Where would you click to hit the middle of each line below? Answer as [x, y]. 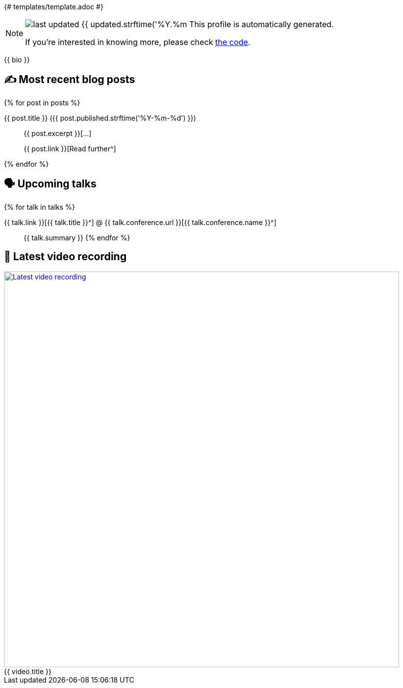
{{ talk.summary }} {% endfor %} [77, 237]
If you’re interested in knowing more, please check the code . [138, 42]
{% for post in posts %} [42, 102]
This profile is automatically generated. [262, 24]
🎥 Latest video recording [65, 257]
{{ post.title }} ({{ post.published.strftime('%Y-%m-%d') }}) [100, 118]
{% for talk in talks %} [40, 207]
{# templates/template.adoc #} [54, 7]
